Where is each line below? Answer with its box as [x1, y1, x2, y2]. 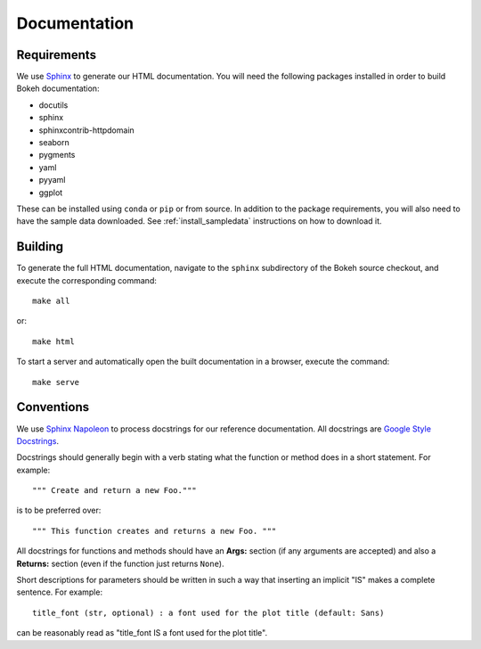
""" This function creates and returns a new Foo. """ [32, 526, 277, 536]
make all [32, 296, 70, 307]
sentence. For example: [16, 587, 102, 597]
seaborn [38, 137, 70, 148]
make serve [32, 377, 80, 387]
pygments [38, 150, 76, 160]
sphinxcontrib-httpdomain [38, 125, 135, 136]
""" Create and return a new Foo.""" [32, 486, 198, 496]
